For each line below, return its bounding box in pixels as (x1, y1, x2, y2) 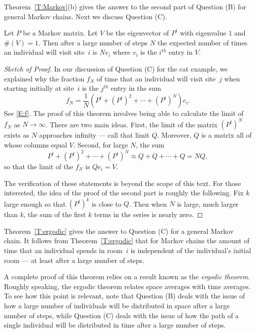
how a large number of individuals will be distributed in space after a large (4, 300, 230, 311)
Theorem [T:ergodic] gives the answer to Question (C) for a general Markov (4, 225, 234, 236)
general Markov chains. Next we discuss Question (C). (4, 11, 167, 21)
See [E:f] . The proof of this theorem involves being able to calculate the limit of (4, 108, 244, 118)
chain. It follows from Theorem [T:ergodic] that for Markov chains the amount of (4, 235, 250, 246)
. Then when (129, 198, 167, 209)
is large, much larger (177, 198, 239, 209)
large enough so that (4, 198, 66, 209)
